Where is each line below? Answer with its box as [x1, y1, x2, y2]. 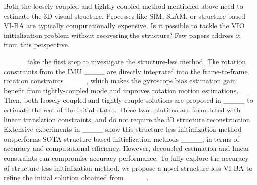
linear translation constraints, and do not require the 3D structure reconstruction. [4, 114, 252, 124]
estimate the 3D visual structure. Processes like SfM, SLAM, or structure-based [4, 10, 245, 21]
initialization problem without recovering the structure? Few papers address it [4, 30, 241, 40]
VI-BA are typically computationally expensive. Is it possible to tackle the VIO [4, 20, 245, 31]
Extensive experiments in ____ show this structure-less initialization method [4, 124, 242, 134]
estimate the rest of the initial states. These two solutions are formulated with [4, 104, 241, 114]
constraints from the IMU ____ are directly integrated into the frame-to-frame [4, 66, 248, 76]
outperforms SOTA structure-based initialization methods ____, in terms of [4, 133, 239, 144]
